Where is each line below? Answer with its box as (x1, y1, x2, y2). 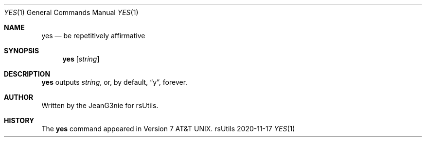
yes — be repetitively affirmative (41, 31, 145, 40)
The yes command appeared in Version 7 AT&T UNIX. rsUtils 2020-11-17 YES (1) (41, 125, 295, 133)
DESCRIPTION (4, 70, 51, 78)
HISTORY (4, 116, 35, 125)
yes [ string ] (62, 55, 100, 63)
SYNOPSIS (4, 47, 39, 55)
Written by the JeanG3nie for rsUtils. (41, 101, 159, 110)
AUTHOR (4, 93, 34, 101)
